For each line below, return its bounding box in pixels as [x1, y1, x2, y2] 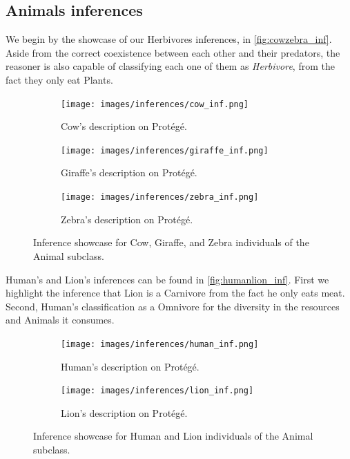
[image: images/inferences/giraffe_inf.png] [61, 145, 269, 156]
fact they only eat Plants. [6, 72, 113, 86]
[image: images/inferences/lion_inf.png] [61, 386, 254, 396]
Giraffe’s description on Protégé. [61, 165, 197, 180]
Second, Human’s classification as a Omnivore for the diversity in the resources [6, 299, 340, 313]
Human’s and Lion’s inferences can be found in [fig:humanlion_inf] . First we [6, 272, 329, 286]
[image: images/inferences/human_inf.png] [61, 339, 259, 349]
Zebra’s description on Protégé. [61, 212, 193, 226]
